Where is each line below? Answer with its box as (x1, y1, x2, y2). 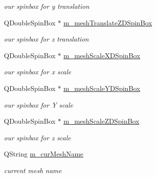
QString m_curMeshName (4, 149, 84, 159)
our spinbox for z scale (4, 132, 71, 142)
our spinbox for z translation (4, 34, 89, 44)
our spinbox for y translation (4, 1, 89, 11)
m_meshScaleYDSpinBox (63, 83, 140, 93)
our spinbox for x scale (4, 66, 71, 77)
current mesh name (4, 165, 62, 175)
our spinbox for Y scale (4, 99, 73, 110)
